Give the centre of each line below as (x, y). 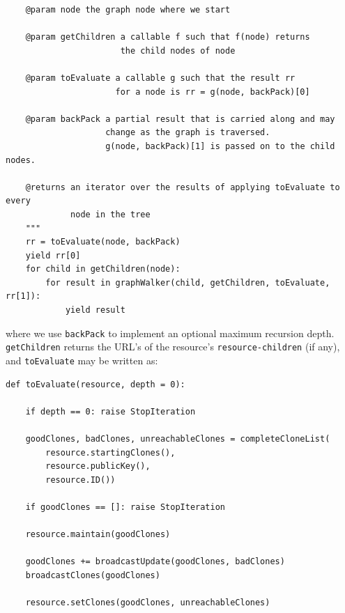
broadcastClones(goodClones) (93, 575)
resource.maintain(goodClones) (98, 535)
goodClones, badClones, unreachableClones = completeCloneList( (178, 439)
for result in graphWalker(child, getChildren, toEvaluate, (188, 282)
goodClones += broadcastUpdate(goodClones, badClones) (155, 562)
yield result (95, 310)
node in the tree (110, 214)
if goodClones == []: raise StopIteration (125, 507)
